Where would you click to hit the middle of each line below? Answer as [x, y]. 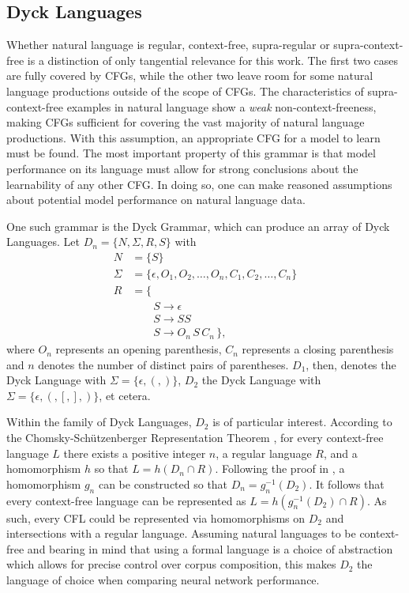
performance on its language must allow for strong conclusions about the [182, 168]
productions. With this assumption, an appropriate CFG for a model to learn [193, 137]
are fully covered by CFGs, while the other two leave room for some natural [190, 76]
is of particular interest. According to [302, 422]
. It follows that [347, 483]
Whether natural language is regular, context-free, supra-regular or [168, 45]
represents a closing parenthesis [318, 349]
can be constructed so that [163, 483]
